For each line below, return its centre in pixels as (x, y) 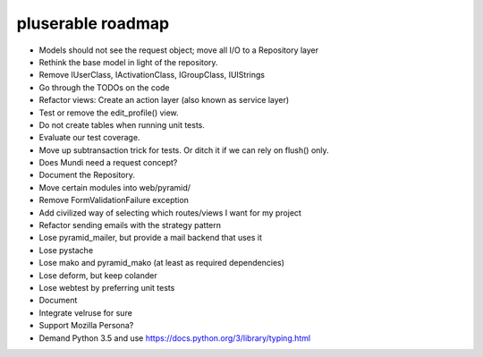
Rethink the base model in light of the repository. (128, 62)
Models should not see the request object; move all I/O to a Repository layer (179, 50)
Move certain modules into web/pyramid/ (115, 187)
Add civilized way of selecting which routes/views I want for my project (170, 212)
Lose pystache (66, 250)
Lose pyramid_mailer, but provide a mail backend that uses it (151, 238)
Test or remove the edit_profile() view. (109, 113)
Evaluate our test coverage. (89, 138)
